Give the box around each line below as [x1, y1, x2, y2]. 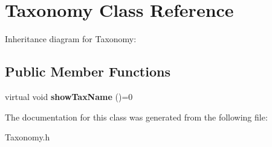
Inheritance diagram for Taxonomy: [5, 33, 137, 45]
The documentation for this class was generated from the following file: [5, 110, 268, 123]
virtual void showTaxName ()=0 [5, 90, 133, 102]
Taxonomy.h [5, 131, 50, 143]
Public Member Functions [5, 62, 170, 81]
